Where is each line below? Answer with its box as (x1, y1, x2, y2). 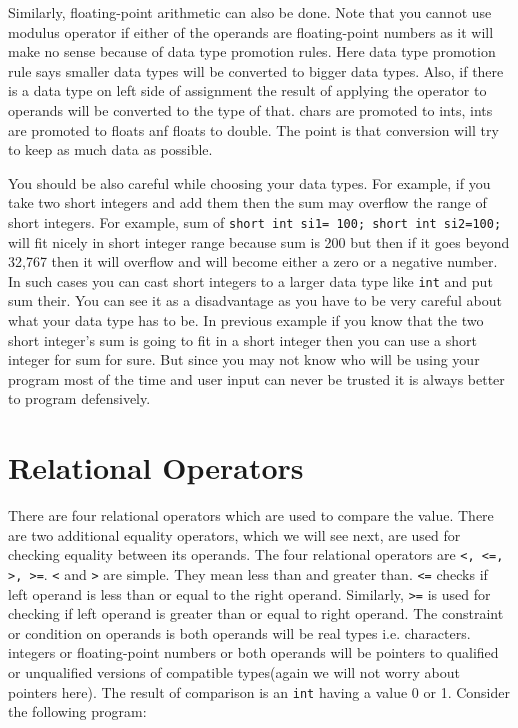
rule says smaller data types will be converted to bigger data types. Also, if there (8, 60, 504, 81)
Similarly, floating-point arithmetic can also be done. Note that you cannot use (8, 2, 492, 22)
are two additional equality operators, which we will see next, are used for (8, 524, 461, 545)
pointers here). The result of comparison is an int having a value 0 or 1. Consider (8, 681, 510, 702)
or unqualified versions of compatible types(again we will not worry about (8, 662, 460, 683)
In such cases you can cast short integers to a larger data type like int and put (8, 270, 493, 291)
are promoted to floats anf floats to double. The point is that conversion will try (8, 119, 499, 140)
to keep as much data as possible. (8, 139, 213, 160)
